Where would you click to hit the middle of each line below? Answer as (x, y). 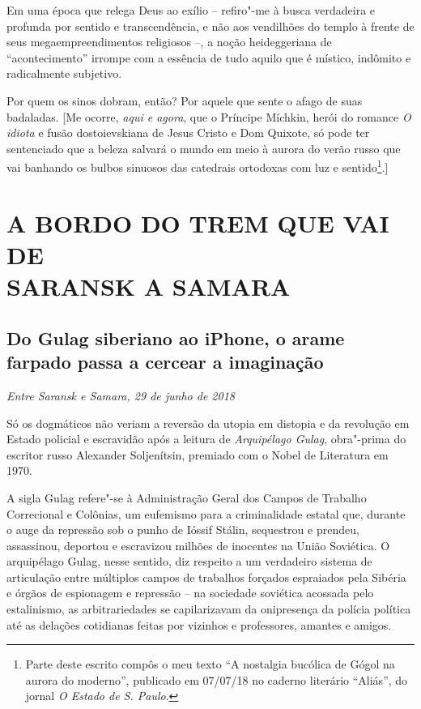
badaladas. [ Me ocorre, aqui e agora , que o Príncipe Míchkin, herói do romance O (209, 116)
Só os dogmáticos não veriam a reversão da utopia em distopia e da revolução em (208, 423)
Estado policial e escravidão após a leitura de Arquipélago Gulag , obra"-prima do (206, 439)
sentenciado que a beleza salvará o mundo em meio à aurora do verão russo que (204, 148)
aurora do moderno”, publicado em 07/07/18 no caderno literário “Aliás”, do (217, 679)
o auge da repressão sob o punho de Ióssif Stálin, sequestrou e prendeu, (183, 530)
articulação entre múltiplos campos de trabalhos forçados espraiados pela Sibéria (206, 577)
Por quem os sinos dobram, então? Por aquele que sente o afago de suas (185, 100)
